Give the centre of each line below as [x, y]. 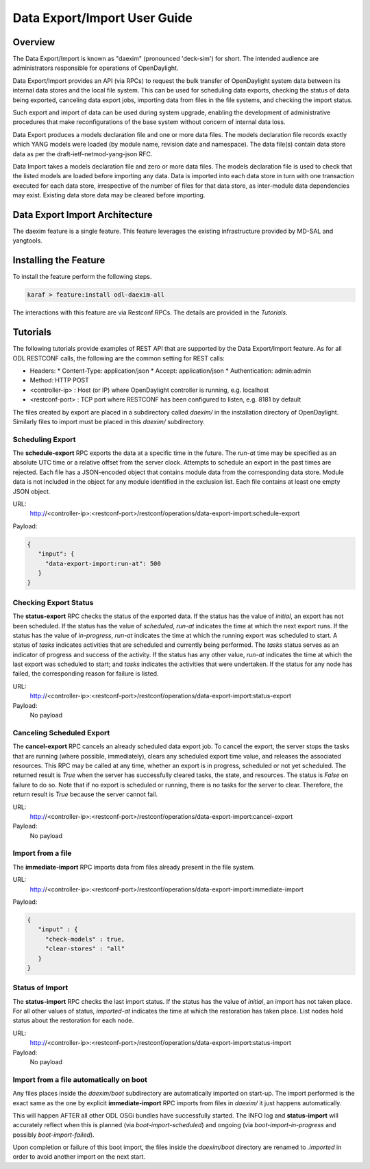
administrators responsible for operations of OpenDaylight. [96, 68]
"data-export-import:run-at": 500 [103, 563]
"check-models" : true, [85, 939]
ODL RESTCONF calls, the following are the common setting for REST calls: [119, 358]
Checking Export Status [53, 602]
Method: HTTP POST [59, 380]
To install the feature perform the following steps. [82, 277]
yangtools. [27, 241]
